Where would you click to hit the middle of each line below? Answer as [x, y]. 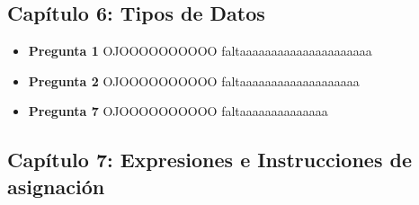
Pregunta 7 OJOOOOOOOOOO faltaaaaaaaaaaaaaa [178, 111]
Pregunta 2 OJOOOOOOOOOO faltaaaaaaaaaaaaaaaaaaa [194, 80]
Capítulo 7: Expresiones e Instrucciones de [209, 160]
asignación [56, 186]
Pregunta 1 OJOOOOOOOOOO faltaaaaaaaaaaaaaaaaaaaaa [200, 51]
